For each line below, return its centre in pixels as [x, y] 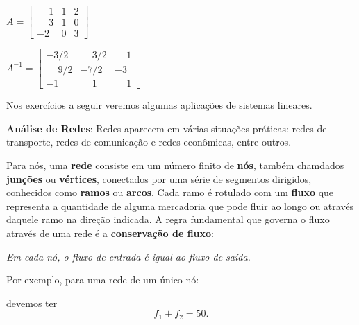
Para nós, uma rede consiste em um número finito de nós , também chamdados [175, 165]
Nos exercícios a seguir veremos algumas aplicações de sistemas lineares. [159, 105]
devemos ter [32, 302]
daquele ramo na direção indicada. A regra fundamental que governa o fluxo [168, 219]
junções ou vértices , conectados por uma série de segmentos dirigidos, [159, 178]
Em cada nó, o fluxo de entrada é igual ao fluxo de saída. [128, 256]
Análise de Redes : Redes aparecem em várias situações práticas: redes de [167, 128]
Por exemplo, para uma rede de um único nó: [103, 280]
